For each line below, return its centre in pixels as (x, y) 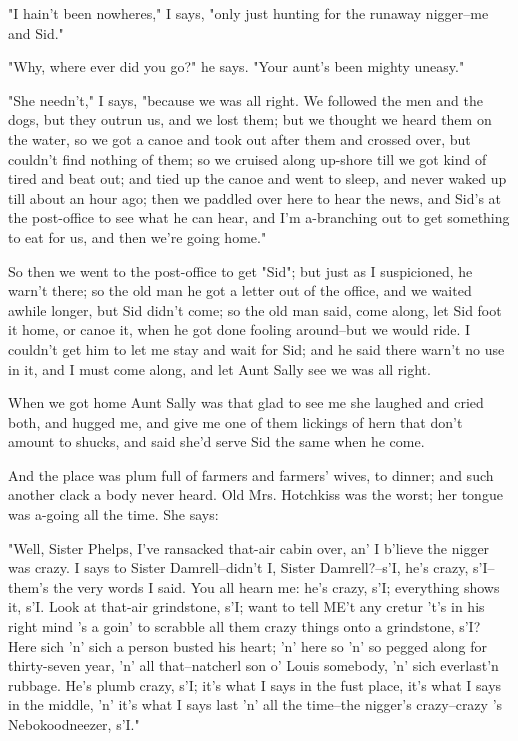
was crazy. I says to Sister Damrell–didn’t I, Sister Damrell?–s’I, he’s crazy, (238, 567)
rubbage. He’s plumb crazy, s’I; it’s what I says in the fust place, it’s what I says (255, 684)
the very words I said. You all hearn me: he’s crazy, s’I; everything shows (276, 586)
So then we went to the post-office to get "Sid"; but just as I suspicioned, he (240, 270)
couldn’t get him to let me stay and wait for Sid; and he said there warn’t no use (256, 348)
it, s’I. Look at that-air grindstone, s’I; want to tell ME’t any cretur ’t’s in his (246, 606)
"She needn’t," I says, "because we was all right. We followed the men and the (245, 99)
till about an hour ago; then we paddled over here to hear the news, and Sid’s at (255, 197)
